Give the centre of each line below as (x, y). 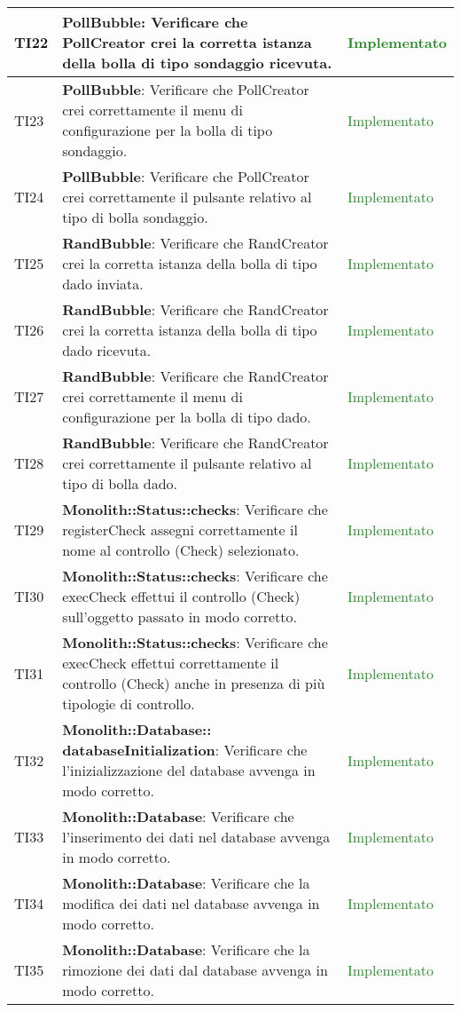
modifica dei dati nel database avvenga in (191, 903)
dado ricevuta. (107, 350)
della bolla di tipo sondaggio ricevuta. (197, 63)
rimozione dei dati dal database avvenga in (195, 970)
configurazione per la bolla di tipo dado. (187, 417)
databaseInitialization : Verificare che (185, 750)
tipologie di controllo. (129, 704)
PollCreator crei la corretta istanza (187, 42)
